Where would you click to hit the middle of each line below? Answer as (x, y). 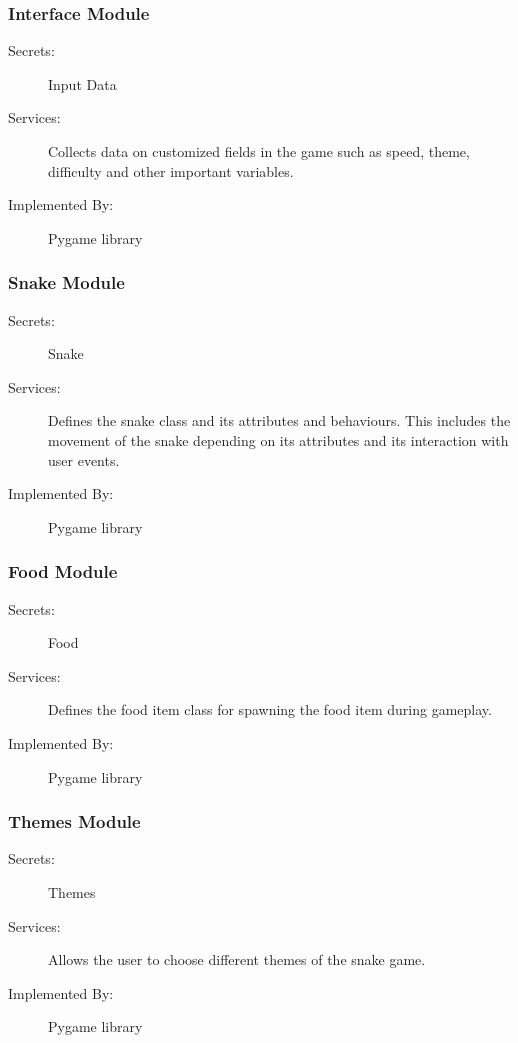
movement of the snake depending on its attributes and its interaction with (278, 439)
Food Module (63, 571)
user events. (84, 459)
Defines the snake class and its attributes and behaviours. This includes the (279, 420)
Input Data (82, 83)
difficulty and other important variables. (171, 170)
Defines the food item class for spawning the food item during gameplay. (270, 709)
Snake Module (66, 282)
